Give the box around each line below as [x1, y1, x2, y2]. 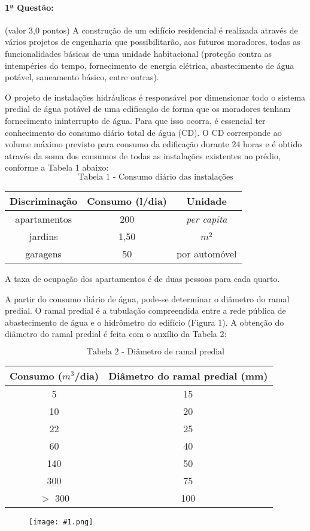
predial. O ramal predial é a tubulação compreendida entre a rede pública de [5, 304, 286, 317]
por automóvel [177, 246, 237, 260]
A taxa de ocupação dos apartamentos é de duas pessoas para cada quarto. [5, 272, 280, 284]
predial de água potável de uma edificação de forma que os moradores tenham [5, 102, 291, 115]
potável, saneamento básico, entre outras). [5, 71, 159, 83]
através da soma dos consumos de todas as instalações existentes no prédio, [5, 149, 281, 162]
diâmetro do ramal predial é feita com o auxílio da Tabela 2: [5, 327, 227, 340]
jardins [29, 229, 58, 243]
